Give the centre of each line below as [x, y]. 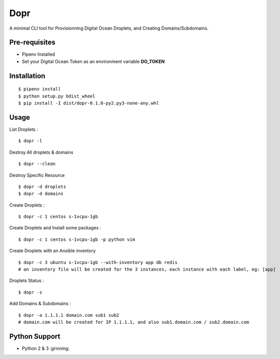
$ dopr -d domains [41, 194]
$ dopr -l [30, 141]
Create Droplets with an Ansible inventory [52, 251]
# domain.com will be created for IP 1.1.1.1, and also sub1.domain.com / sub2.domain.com [134, 322]
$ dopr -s [30, 292]
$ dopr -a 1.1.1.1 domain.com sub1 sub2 [69, 315]
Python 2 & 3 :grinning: [46, 348]
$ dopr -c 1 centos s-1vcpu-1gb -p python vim [77, 239]
